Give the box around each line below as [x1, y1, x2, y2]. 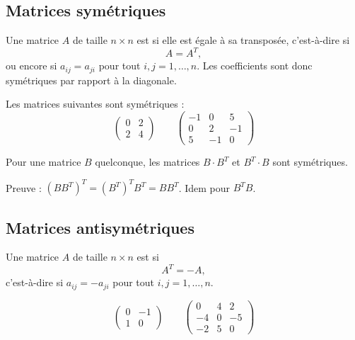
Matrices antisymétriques [6, 216, 194, 238]
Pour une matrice [6, 154, 81, 169]
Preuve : [6, 180, 42, 195]
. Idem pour [178, 180, 231, 195]
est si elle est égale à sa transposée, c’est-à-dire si [136, 33, 350, 47]
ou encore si [6, 58, 57, 73]
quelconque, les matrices [95, 154, 200, 169]
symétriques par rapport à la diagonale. [6, 72, 177, 87]
